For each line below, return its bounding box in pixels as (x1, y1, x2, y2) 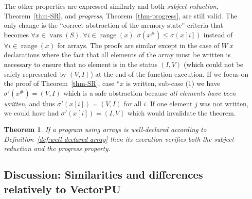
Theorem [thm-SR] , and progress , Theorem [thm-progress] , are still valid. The (4, 10, 237, 20)
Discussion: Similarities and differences (4, 167, 203, 182)
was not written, (199, 98, 249, 108)
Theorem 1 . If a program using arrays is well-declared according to (4, 124, 207, 134)
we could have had (4, 108, 59, 118)
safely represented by (4, 68, 67, 79)
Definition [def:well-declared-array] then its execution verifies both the (4, 133, 212, 144)
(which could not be (183, 59, 243, 69)
